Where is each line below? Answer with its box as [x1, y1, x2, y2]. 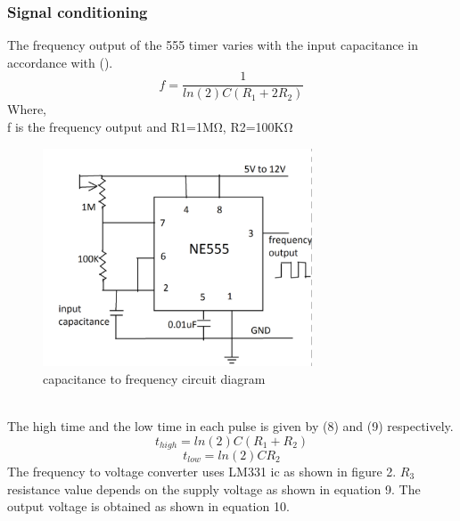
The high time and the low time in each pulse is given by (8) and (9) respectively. [7, 416, 454, 435]
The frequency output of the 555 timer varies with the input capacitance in [7, 36, 419, 54]
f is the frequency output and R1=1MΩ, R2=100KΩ [7, 118, 293, 136]
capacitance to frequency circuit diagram [43, 369, 266, 387]
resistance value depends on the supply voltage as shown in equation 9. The [7, 479, 421, 498]
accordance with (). [7, 53, 113, 71]
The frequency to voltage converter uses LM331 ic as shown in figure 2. [7, 462, 397, 481]
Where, [7, 100, 46, 118]
